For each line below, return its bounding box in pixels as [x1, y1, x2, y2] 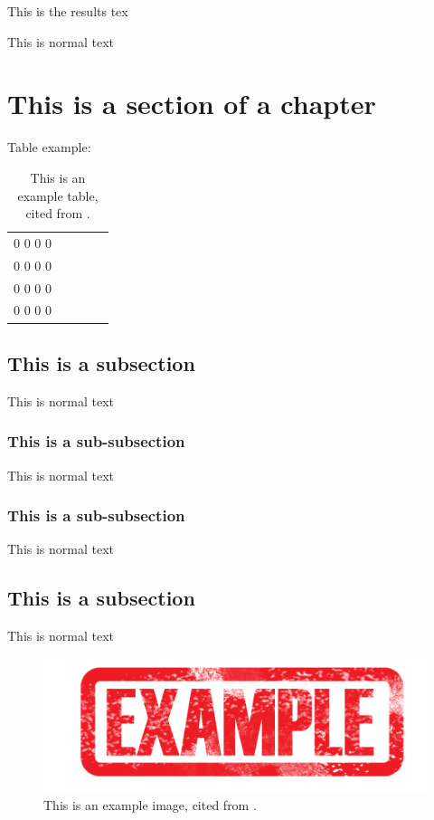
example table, [17, 186, 99, 205]
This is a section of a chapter [7, 85, 376, 122]
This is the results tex [7, 2, 128, 20]
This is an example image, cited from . [43, 795, 257, 814]
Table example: [7, 138, 91, 157]
